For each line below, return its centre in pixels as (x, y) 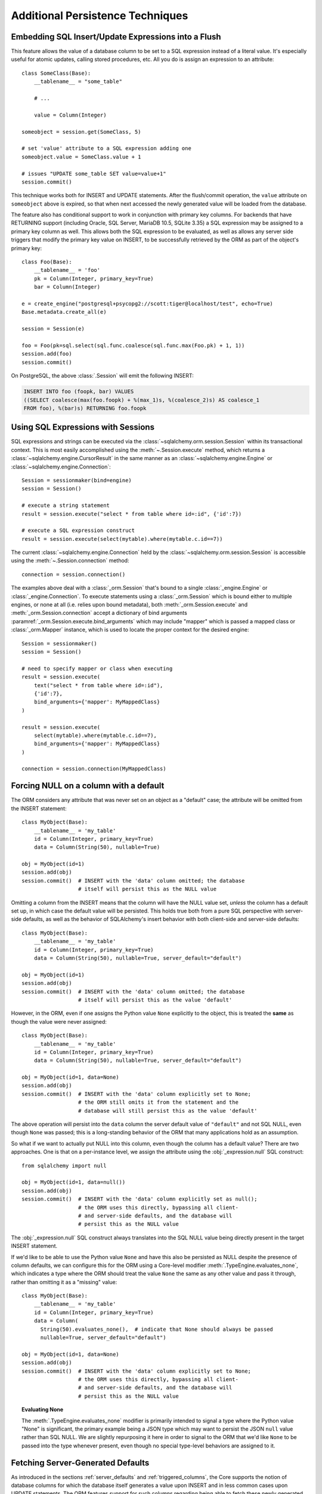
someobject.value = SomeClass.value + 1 (81, 157)
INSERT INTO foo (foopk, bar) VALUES (79, 392)
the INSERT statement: (39, 808)
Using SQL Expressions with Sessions (83, 427)
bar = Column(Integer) (67, 287)
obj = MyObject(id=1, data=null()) (74, 1182)
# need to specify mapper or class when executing (97, 668)
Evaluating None (43, 1410)
